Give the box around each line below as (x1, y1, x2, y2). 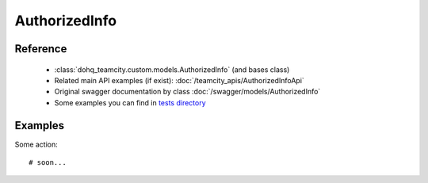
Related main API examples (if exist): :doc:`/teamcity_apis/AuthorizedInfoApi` (54, 75, 304, 85)
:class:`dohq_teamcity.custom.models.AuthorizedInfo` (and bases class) (54, 64, 290, 74)
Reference (14, 42, 67, 55)
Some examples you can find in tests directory (54, 97, 206, 107)
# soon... (29, 158, 67, 167)
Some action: (14, 139, 59, 149)
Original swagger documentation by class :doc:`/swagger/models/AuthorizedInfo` (54, 87, 321, 97)
